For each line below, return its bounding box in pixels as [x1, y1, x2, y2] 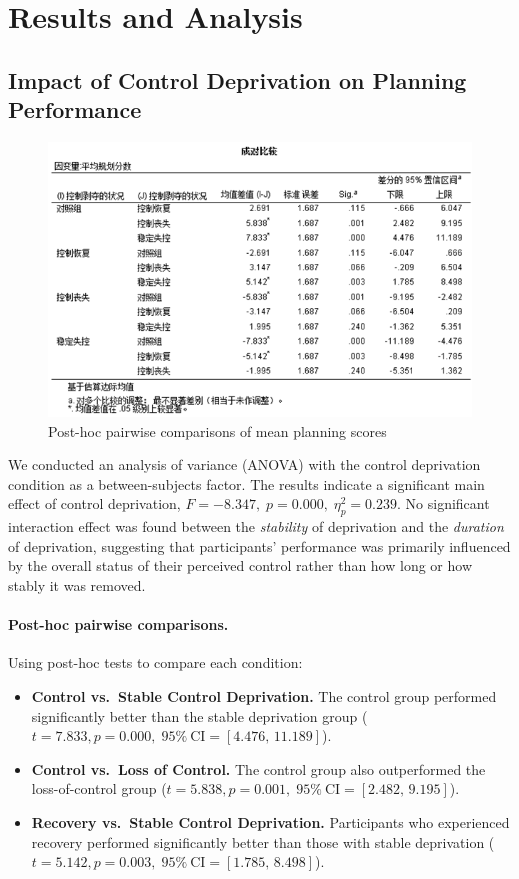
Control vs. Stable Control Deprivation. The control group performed [31, 685, 497, 706]
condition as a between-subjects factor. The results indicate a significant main [8, 473, 485, 494]
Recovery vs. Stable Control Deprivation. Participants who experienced [31, 811, 510, 832]
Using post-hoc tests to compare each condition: [8, 652, 303, 673]
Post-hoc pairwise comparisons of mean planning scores [48, 420, 387, 441]
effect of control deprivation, [8, 493, 181, 514]
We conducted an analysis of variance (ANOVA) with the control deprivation [8, 454, 481, 475]
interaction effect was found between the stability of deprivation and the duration [8, 516, 504, 537]
